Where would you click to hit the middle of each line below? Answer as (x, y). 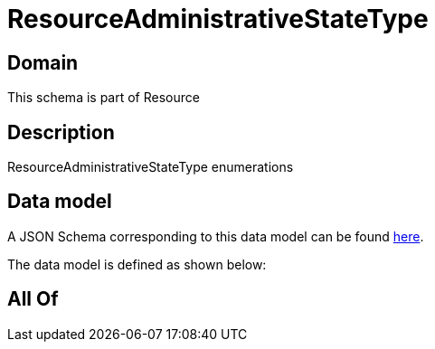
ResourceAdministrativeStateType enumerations (151, 167)
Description (61, 132)
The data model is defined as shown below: (137, 264)
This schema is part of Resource (104, 98)
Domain (43, 62)
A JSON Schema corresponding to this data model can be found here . (216, 236)
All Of (33, 299)
